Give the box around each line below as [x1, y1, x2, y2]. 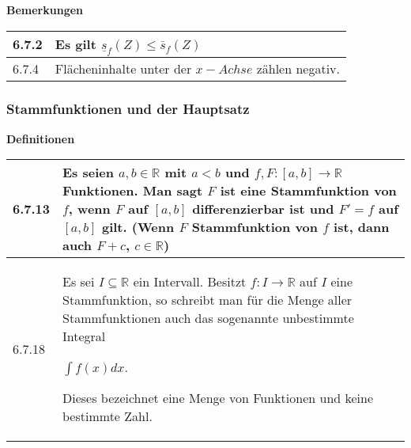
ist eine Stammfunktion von [220, 181, 397, 200]
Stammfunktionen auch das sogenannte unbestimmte [62, 309, 354, 328]
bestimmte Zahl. [62, 407, 153, 426]
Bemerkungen [6, 2, 84, 17]
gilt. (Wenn [101, 218, 175, 237]
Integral [62, 327, 106, 346]
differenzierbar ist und [192, 199, 334, 218]
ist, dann [334, 218, 390, 237]
